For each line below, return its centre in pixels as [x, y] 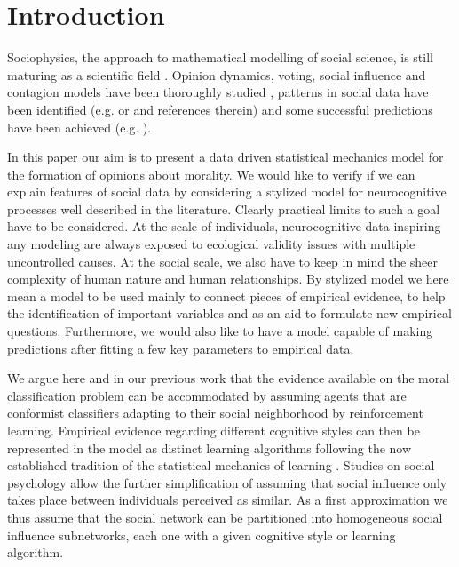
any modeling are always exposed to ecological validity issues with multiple [211, 244]
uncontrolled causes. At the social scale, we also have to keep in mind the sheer [223, 261]
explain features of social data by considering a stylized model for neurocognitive [227, 192]
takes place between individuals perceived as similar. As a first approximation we [228, 500]
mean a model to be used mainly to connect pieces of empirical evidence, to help [226, 295]
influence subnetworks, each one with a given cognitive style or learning [202, 535]
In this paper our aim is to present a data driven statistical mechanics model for [226, 157]
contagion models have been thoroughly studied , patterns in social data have [218, 92]
